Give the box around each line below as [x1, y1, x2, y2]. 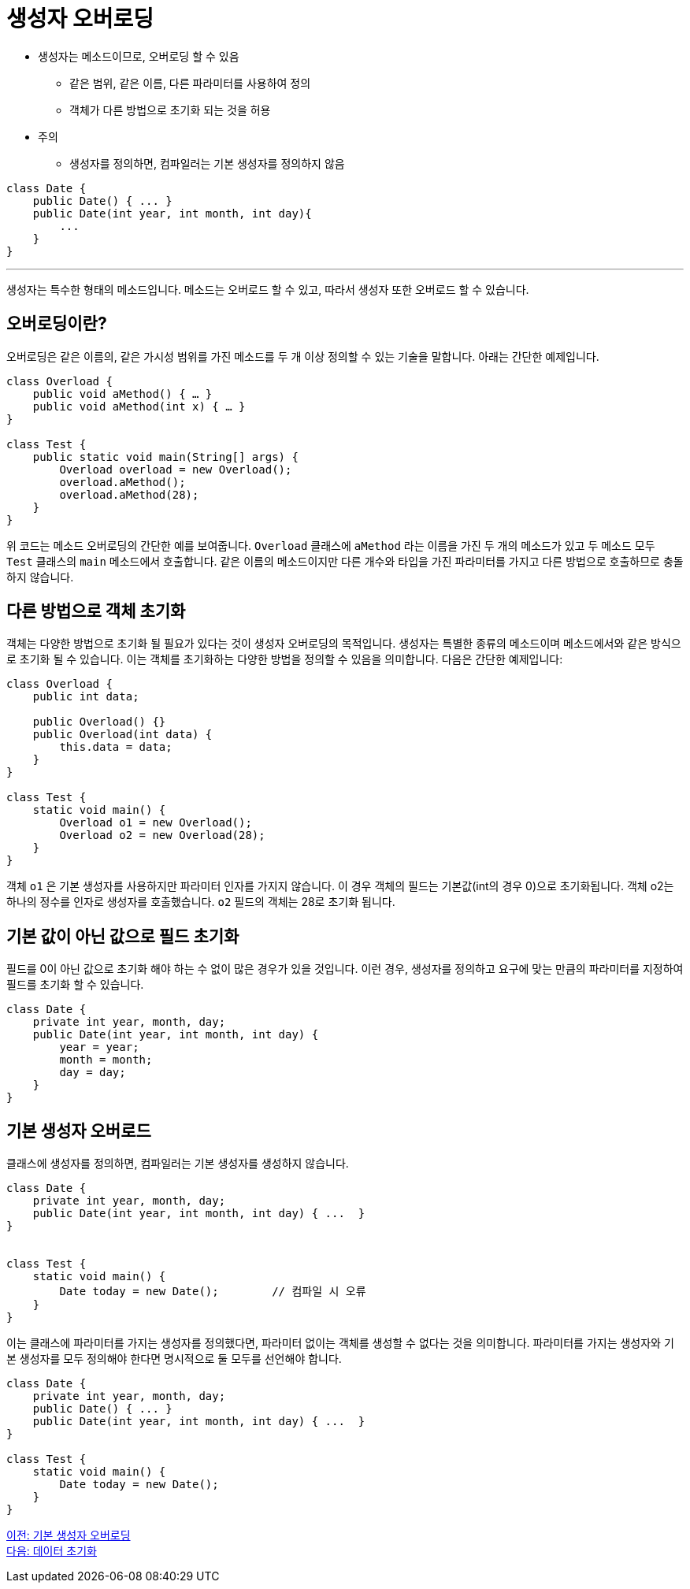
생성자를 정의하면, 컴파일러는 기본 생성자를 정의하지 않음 [69, 156, 345, 170]
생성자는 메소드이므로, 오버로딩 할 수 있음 [38, 49, 239, 63]
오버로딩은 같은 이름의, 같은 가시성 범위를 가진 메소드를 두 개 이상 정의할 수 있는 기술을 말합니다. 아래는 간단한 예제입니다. [6, 349, 599, 363]
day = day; [59, 1066, 126, 1079]
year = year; [59, 1041, 139, 1054]
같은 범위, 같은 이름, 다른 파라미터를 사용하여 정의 [69, 76, 311, 90]
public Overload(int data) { [32, 728, 213, 741]
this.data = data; [59, 741, 172, 754]
